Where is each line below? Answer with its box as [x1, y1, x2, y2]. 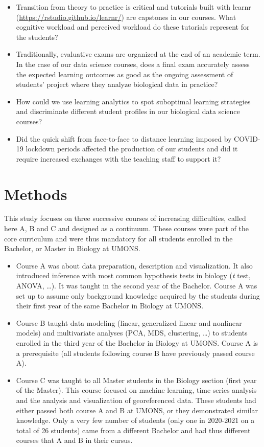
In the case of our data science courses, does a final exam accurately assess [16, 58, 250, 69]
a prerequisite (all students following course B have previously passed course [16, 347, 255, 358]
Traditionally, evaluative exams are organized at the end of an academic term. [16, 49, 260, 59]
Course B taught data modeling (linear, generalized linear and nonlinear [16, 317, 242, 328]
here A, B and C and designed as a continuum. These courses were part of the [4, 223, 249, 234]
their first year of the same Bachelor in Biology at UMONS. [16, 300, 204, 311]
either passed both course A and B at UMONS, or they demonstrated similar [16, 405, 258, 415]
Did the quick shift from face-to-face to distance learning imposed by [16, 133, 232, 144]
